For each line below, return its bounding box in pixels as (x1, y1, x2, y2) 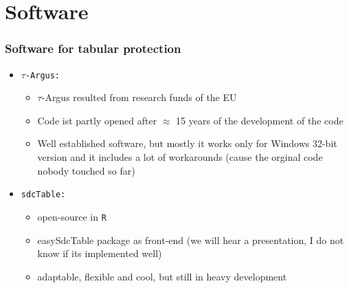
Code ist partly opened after (37, 113, 157, 127)
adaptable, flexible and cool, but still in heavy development (37, 269, 287, 283)
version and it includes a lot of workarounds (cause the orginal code (37, 150, 323, 164)
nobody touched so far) (37, 163, 135, 177)
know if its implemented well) (37, 246, 162, 261)
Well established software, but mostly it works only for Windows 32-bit (37, 136, 337, 151)
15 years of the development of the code (176, 113, 344, 127)
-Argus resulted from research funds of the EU (41, 90, 237, 104)
